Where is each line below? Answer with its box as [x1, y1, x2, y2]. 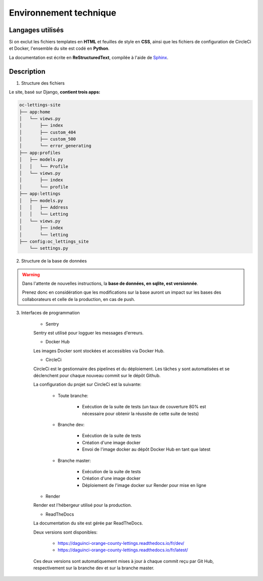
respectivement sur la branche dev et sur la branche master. [33, 565, 154, 571]
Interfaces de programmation [21, 310, 80, 316]
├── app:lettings [19, 191, 61, 197]
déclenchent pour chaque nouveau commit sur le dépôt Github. [33, 373, 161, 378]
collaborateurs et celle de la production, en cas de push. [22, 296, 135, 302]
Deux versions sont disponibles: [33, 529, 98, 535]
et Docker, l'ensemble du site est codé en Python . [9, 45, 110, 51]
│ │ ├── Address [19, 204, 68, 210]
